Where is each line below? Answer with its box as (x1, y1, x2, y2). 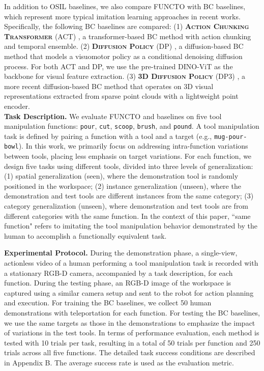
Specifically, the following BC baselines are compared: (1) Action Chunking (4, 21, 249, 32)
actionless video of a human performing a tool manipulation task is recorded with (4, 258, 258, 268)
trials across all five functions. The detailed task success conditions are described (4, 347, 255, 358)
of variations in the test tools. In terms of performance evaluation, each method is (4, 327, 259, 338)
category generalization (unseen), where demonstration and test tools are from (4, 201, 249, 211)
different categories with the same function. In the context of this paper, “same (4, 210, 251, 221)
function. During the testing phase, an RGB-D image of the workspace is (4, 277, 231, 288)
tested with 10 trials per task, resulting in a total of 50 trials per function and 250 (4, 337, 260, 348)
